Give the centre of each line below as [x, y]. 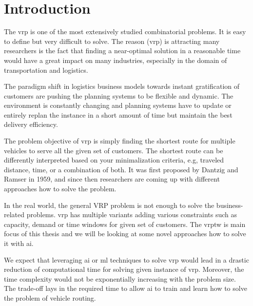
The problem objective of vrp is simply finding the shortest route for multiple [120, 141]
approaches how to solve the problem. [60, 189]
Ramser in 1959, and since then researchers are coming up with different [112, 179]
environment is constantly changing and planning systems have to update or [118, 105]
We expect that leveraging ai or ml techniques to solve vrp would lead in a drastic [126, 259]
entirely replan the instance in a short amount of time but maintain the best [118, 114]
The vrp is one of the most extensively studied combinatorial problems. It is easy [125, 31]
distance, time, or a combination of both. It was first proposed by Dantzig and [121, 169]
